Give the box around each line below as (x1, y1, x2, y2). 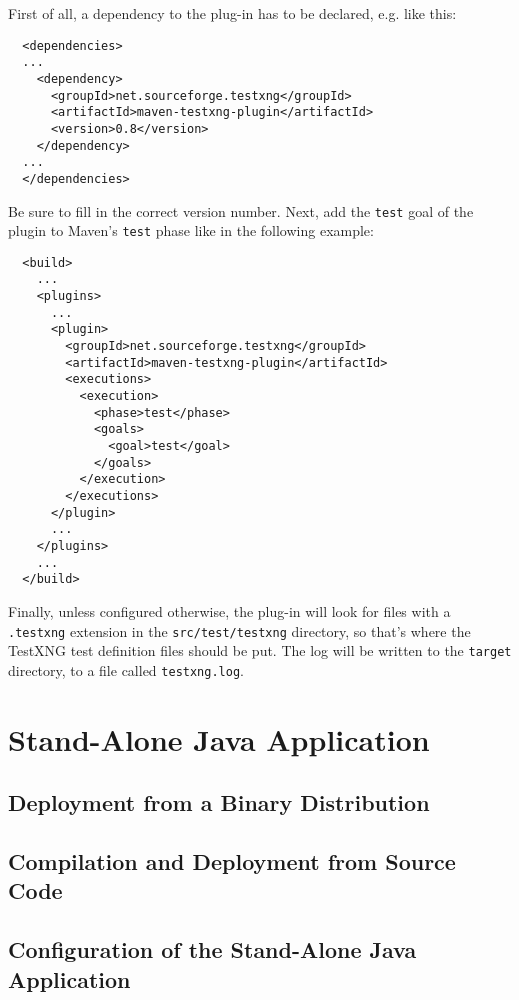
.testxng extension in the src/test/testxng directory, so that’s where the (8, 620, 471, 641)
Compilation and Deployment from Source (8, 846, 456, 877)
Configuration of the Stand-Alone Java (8, 934, 417, 965)
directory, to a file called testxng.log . (8, 659, 244, 680)
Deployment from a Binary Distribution (8, 787, 430, 818)
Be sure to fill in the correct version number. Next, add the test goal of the (8, 200, 474, 221)
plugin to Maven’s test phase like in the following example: (8, 220, 374, 241)
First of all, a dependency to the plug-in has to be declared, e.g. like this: (8, 3, 457, 23)
